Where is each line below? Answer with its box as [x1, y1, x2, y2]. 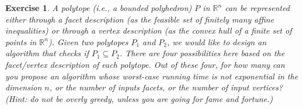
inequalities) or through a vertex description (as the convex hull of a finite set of [5, 24, 292, 37]
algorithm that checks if [5, 47, 89, 59]
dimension [5, 81, 42, 93]
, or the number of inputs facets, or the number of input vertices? [49, 81, 283, 93]
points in [5, 35, 37, 48]
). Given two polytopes [48, 35, 128, 48]
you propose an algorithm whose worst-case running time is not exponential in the [5, 70, 298, 82]
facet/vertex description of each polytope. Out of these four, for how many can [5, 58, 285, 70]
